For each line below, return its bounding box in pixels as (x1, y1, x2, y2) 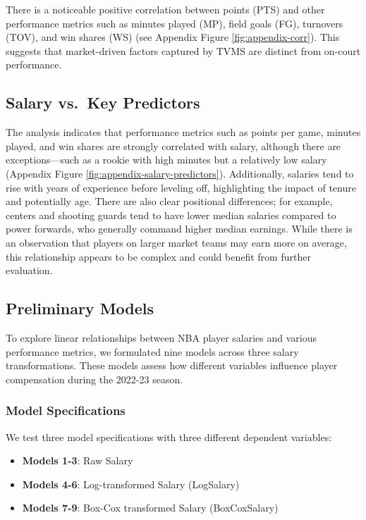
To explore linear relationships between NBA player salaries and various (6, 330, 317, 345)
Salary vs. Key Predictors (6, 92, 200, 113)
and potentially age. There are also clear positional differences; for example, (6, 194, 333, 209)
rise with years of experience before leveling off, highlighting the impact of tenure (6, 180, 356, 194)
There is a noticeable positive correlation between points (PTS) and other (6, 2, 325, 16)
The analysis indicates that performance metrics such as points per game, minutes (6, 125, 361, 140)
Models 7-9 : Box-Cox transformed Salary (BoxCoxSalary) (22, 500, 279, 515)
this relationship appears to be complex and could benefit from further (6, 249, 311, 264)
